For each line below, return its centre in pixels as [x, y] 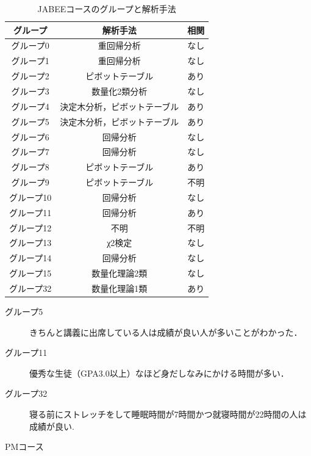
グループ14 [30, 258]
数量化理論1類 [120, 288]
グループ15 [30, 273]
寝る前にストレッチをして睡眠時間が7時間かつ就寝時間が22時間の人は [168, 414]
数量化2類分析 [120, 91]
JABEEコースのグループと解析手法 [107, 9]
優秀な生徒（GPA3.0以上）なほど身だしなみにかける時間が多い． [159, 373]
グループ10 [30, 197]
